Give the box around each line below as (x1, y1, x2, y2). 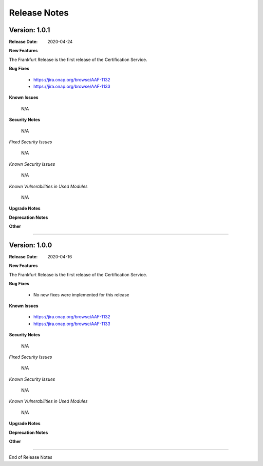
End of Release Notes (9, 454, 53, 460)
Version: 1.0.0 (9, 241, 52, 249)
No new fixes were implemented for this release (33, 291, 130, 297)
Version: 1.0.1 (9, 26, 51, 34)
